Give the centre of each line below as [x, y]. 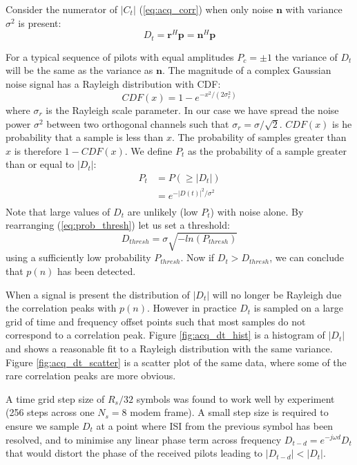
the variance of [306, 56]
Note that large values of [58, 211]
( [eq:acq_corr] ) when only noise [206, 9]
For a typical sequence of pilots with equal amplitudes [120, 56]
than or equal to [40, 164]
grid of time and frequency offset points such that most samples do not [156, 321]
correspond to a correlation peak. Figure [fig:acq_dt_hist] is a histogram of [165, 335]
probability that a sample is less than [85, 137]
